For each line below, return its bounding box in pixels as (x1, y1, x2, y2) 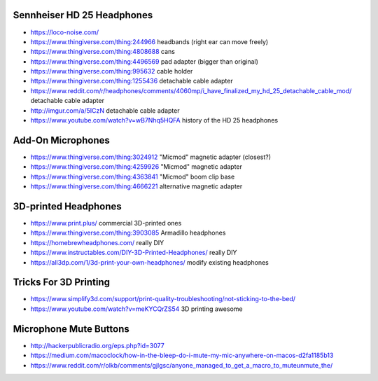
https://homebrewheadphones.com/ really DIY (30, 238, 164, 247)
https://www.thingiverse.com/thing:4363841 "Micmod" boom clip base (30, 172, 235, 181)
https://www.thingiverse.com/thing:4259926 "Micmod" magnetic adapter (30, 162, 243, 171)
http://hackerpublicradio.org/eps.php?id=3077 (30, 341, 164, 349)
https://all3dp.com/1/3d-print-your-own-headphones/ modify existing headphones (30, 258, 269, 266)
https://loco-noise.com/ (30, 28, 99, 36)
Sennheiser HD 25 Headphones (13, 9, 153, 21)
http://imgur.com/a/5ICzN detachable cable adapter (30, 106, 180, 115)
